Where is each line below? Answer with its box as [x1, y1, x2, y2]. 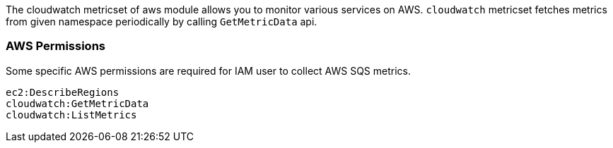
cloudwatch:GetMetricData [6, 97, 149, 109]
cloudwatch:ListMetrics [6, 109, 137, 121]
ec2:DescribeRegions [6, 86, 119, 98]
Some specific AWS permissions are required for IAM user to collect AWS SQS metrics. [6, 64, 411, 77]
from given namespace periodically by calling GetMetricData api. [6, 16, 317, 27]
